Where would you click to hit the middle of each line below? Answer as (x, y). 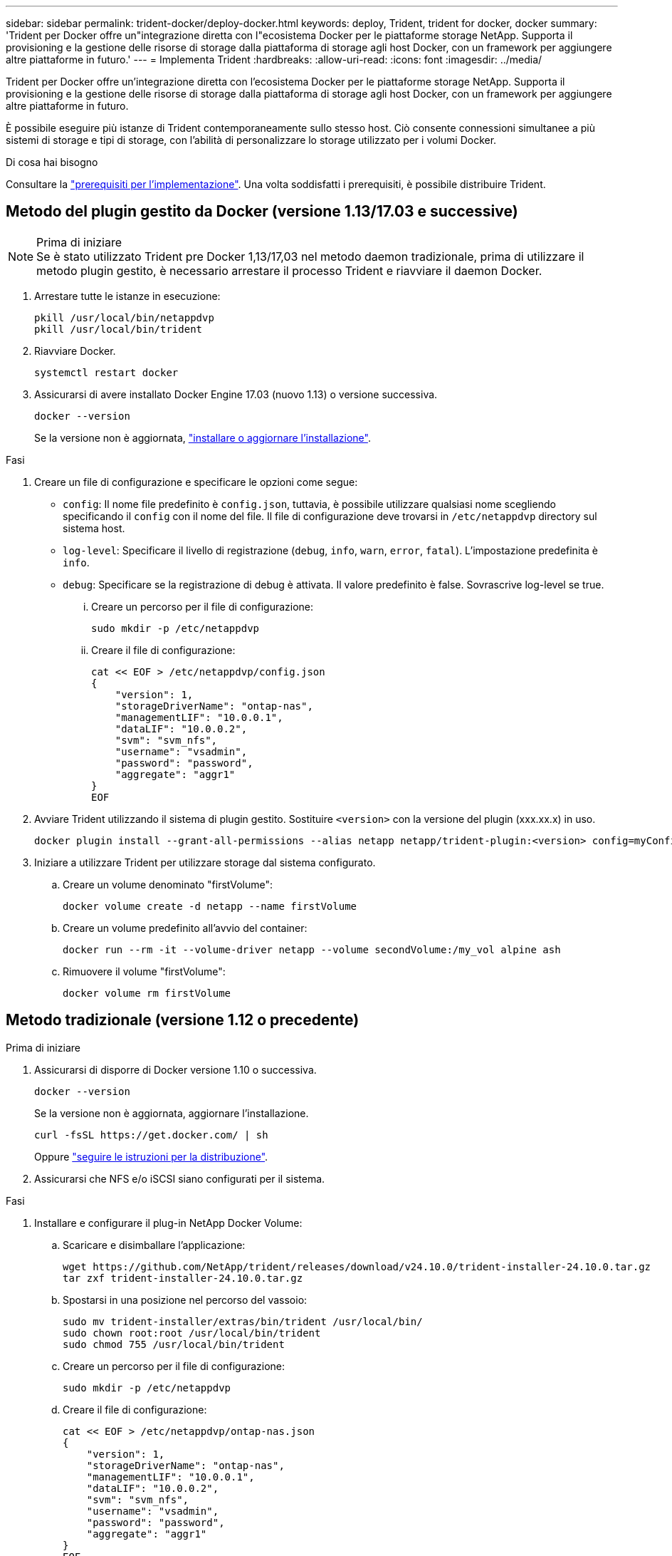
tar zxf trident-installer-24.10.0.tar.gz (183, 1278)
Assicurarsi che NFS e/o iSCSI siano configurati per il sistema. (180, 1178)
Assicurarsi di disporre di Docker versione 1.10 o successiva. (175, 1069)
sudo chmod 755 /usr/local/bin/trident (174, 1344)
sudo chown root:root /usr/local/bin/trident (192, 1333)
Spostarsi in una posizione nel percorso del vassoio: (185, 1300)
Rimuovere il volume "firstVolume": (144, 971)
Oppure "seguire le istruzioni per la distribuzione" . (151, 1156)
